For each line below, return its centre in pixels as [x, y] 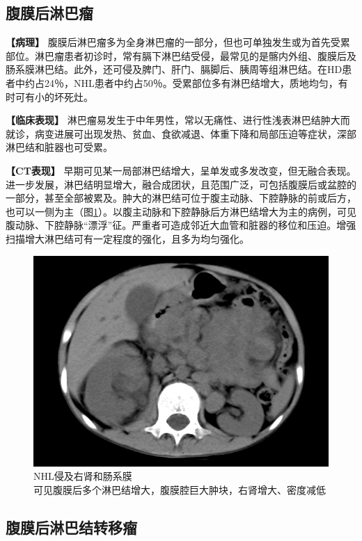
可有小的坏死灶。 [54, 96]
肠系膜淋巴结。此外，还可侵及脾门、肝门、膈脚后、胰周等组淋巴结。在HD [174, 69]
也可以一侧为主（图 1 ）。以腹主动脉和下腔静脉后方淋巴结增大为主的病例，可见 [181, 211]
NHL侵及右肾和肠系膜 [83, 476]
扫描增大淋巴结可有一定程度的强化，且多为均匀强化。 [127, 238]
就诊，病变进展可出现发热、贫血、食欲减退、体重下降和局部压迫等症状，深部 [181, 133]
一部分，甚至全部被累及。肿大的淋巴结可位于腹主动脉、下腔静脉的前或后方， [181, 198]
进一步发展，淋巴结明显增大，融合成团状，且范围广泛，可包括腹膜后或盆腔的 [181, 184]
